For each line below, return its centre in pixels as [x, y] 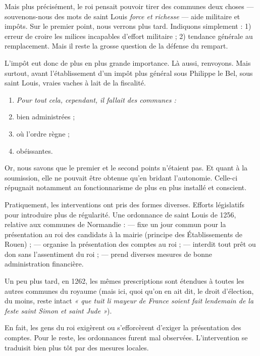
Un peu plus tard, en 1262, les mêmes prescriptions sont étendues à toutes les [124, 281]
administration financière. [44, 264]
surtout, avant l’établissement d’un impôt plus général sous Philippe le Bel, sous [129, 73]
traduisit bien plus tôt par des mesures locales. [77, 347]
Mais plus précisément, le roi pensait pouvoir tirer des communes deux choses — [129, 6]
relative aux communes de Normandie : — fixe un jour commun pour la [115, 224]
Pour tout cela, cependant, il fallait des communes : [96, 99]
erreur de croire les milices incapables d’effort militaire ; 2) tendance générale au [129, 36]
